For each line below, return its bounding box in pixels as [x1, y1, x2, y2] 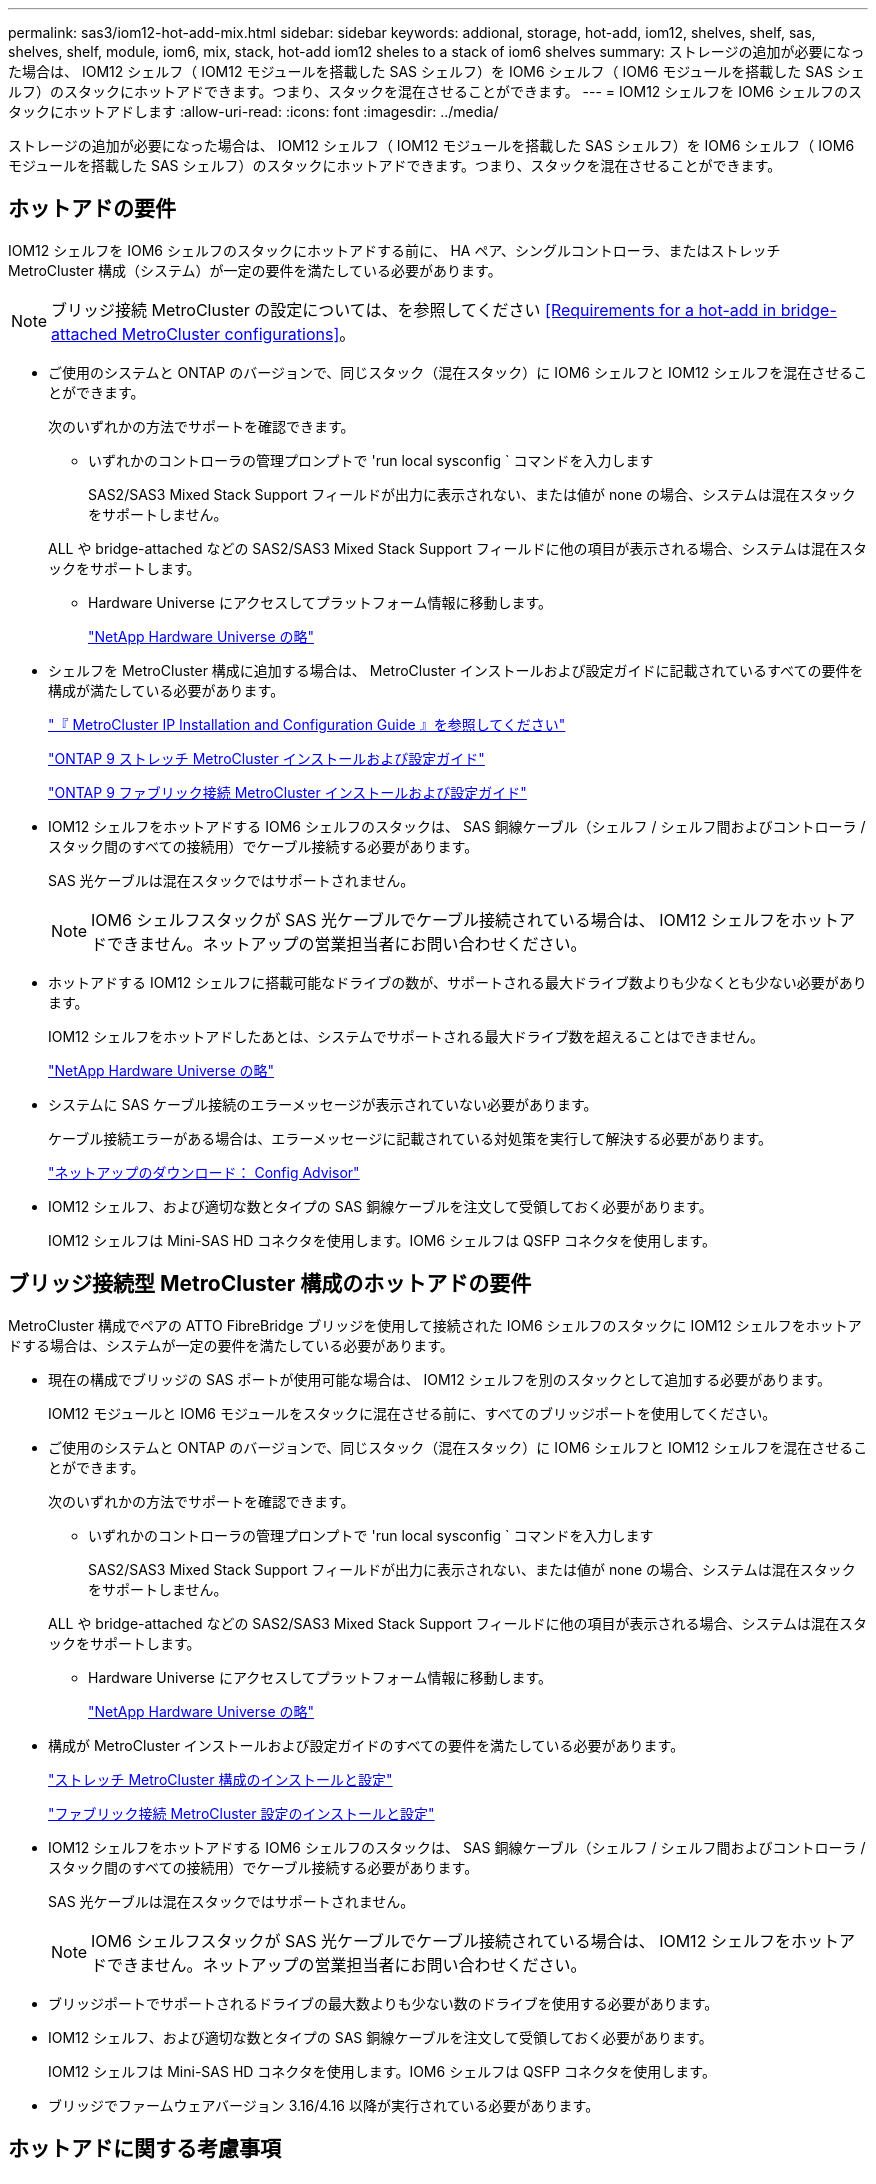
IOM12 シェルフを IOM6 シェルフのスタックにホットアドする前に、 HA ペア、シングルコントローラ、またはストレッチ [8, 241, 781, 259]
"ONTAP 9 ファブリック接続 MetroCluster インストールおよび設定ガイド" [48, 783, 527, 801]
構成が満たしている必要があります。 [48, 681, 285, 699]
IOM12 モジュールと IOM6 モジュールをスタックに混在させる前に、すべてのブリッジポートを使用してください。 [48, 1404, 777, 1422]
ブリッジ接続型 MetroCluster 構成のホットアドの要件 [8, 1271, 532, 1297]
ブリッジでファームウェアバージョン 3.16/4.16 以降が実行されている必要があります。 [48, 2096, 600, 2114]
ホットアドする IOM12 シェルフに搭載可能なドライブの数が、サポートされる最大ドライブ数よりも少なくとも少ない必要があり [48, 973, 867, 991]
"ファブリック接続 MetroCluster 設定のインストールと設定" [48, 1804, 435, 1822]
